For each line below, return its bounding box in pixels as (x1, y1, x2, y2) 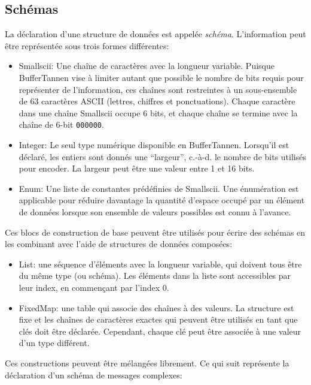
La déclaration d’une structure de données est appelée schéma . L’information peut (5, 28, 306, 40)
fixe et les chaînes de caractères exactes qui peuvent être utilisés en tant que (19, 313, 298, 326)
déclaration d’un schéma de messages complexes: (5, 368, 182, 381)
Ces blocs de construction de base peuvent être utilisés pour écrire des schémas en (5, 225, 306, 238)
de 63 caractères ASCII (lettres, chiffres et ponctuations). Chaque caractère (19, 95, 295, 107)
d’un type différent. (19, 336, 90, 349)
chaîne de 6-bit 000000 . (19, 118, 104, 131)
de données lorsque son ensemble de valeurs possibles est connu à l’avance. (19, 205, 291, 218)
